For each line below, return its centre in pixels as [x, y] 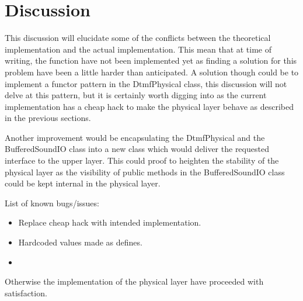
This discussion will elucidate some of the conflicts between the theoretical [138, 38]
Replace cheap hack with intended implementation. [110, 222]
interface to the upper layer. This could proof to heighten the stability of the [142, 160]
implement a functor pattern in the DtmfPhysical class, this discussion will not [146, 83]
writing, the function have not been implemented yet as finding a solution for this [151, 60]
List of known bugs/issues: [52, 203]
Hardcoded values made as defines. [80, 242]
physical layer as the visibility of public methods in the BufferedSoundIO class [145, 172]
